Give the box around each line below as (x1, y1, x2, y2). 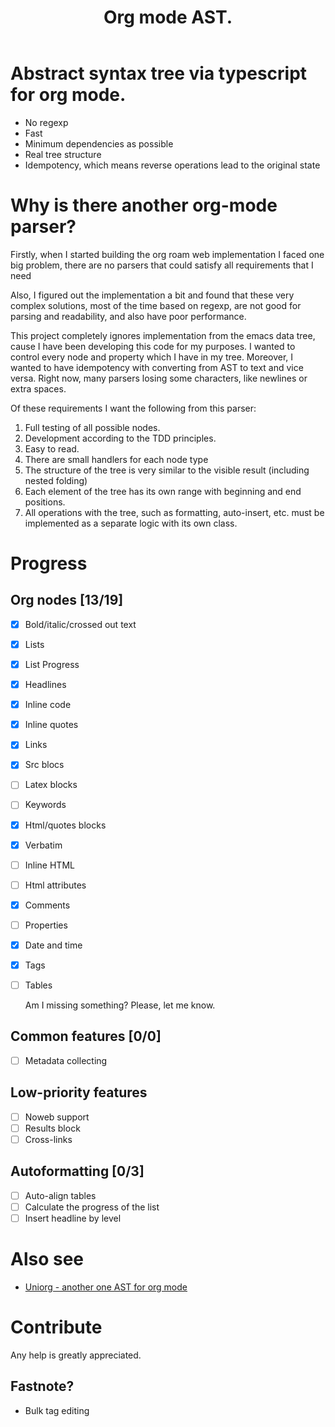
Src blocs (24, 759, 65, 771)
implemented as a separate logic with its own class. (24, 517, 238, 529)
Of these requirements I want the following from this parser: (10, 402, 257, 414)
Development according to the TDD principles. (24, 432, 217, 444)
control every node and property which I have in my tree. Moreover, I (10, 351, 294, 363)
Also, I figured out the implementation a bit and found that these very (10, 289, 295, 301)
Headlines (24, 679, 67, 691)
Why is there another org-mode (10, 194, 278, 217)
